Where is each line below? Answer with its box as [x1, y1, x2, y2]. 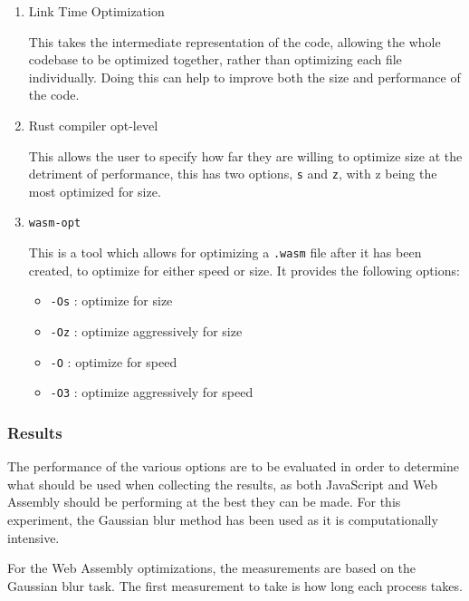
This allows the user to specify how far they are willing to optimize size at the [28, 146, 463, 165]
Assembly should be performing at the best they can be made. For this [7, 492, 401, 511]
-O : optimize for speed [50, 352, 177, 371]
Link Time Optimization [28, 2, 165, 20]
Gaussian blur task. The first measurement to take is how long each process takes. [7, 576, 463, 595]
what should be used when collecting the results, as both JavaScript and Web [7, 474, 438, 493]
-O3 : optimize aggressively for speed [50, 383, 254, 402]
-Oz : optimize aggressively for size [50, 321, 243, 340]
